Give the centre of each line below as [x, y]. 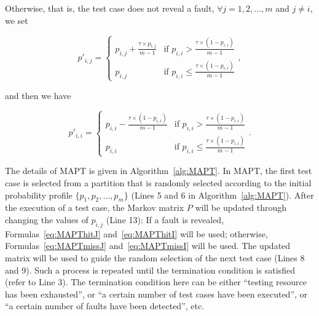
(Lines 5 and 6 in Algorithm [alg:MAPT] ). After [223, 195]
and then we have [38, 95]
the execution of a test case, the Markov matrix [95, 207]
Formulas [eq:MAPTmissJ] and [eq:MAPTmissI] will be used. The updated [148, 246]
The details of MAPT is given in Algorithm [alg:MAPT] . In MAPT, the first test [159, 171]
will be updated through [241, 207]
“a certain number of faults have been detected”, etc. [105, 306]
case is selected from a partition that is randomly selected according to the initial [158, 182]
